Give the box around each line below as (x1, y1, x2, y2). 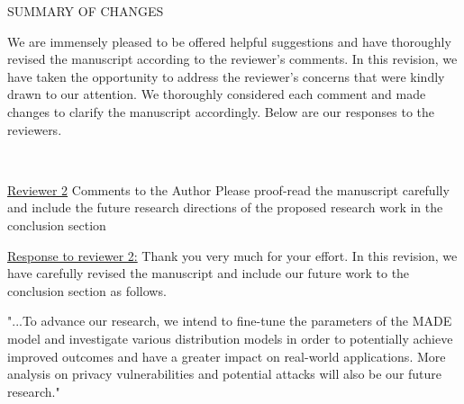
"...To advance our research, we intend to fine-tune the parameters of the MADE (7, 311, 452, 330)
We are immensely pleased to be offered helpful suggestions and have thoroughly (7, 31, 451, 50)
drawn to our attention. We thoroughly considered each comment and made (7, 85, 426, 103)
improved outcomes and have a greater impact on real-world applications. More (7, 346, 446, 365)
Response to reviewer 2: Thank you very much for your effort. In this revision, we (7, 246, 458, 265)
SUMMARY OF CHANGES (7, 2, 164, 20)
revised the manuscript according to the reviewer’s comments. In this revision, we (7, 49, 458, 68)
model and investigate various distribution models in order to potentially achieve (7, 328, 453, 347)
